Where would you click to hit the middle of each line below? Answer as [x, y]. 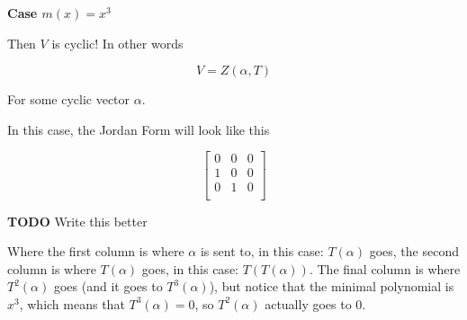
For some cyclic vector [69, 99]
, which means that [72, 303]
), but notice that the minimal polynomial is [332, 286]
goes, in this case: [190, 268]
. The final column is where [385, 268]
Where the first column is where [96, 251]
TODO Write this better [77, 221]
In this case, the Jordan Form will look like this [139, 129]
